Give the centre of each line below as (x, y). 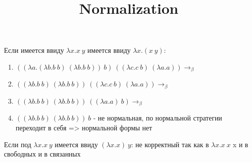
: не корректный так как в (170, 144)
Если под (18, 144)
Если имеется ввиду (34, 50)
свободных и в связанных (42, 154)
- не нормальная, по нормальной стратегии (158, 118)
